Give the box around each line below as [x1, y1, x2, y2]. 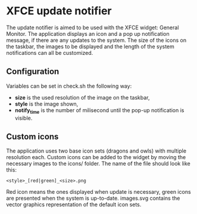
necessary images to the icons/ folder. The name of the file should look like [6, 160, 190, 168]
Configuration [6, 67, 60, 77]
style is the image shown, [14, 100, 79, 107]
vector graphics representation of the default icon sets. [6, 201, 142, 208]
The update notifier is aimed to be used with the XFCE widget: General [6, 24, 179, 31]
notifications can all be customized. [6, 49, 93, 56]
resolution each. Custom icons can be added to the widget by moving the [6, 154, 186, 161]
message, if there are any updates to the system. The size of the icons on [6, 36, 186, 44]
